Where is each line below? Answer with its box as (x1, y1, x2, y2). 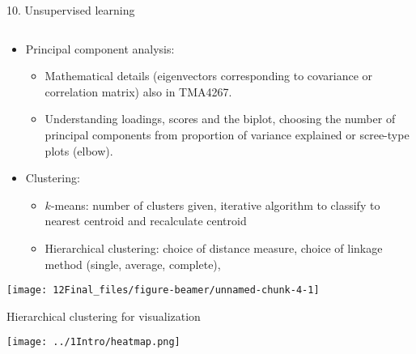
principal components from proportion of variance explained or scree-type (45, 126, 410, 143)
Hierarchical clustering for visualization (6, 307, 201, 324)
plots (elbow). (45, 142, 113, 159)
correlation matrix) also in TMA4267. (45, 83, 232, 100)
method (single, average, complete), (45, 255, 221, 272)
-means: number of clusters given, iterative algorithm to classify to (50, 196, 380, 213)
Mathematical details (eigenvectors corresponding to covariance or (45, 67, 373, 84)
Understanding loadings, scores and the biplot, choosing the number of (45, 110, 396, 127)
